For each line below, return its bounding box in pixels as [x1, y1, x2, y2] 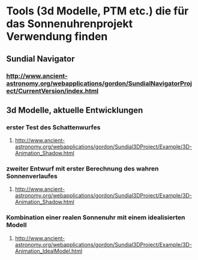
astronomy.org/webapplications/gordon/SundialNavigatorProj [6, 79, 192, 88]
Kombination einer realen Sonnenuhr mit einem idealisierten [6, 213, 185, 222]
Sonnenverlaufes [6, 172, 58, 181]
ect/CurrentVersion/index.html [6, 86, 99, 95]
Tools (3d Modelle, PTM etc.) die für [6, 4, 189, 18]
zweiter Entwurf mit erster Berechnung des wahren [6, 165, 159, 173]
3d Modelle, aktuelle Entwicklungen [6, 105, 143, 115]
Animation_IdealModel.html [14, 247, 83, 255]
